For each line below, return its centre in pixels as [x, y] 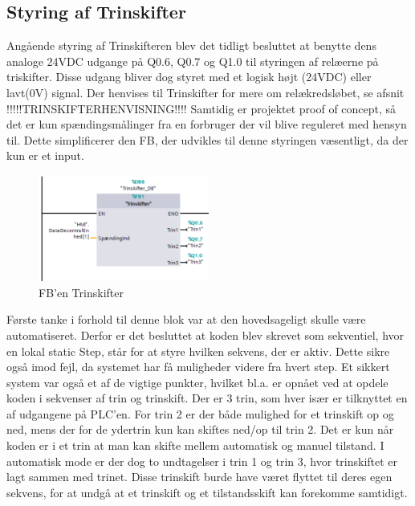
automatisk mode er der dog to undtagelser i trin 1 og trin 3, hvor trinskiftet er [202, 461]
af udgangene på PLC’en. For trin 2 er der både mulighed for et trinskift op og [200, 413]
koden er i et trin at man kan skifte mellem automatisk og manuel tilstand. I [195, 445]
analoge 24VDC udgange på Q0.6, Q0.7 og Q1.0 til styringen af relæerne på [193, 61]
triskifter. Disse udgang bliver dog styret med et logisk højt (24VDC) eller [189, 77]
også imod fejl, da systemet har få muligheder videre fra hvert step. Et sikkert [198, 367]
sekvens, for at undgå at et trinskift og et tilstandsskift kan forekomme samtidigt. [207, 492]
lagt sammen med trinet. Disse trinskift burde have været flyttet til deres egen [199, 477]
